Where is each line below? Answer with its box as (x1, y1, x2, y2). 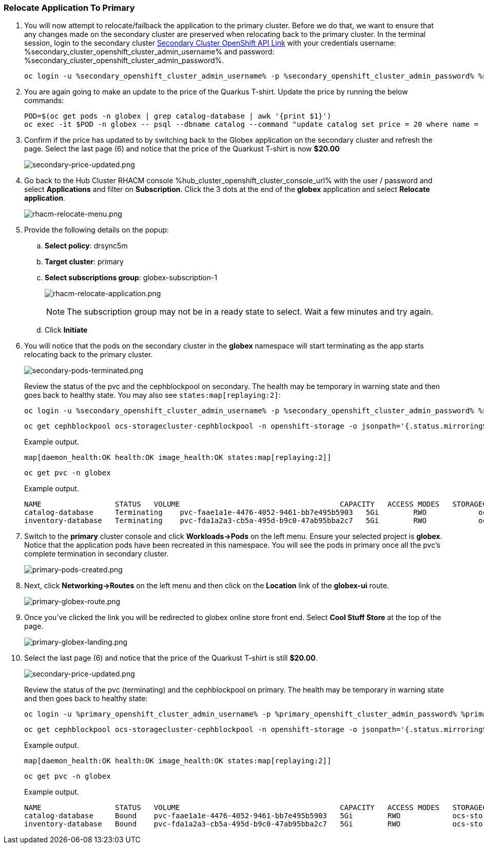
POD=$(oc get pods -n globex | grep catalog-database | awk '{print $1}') (24, 112, 332, 121)
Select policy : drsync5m (45, 241, 128, 250)
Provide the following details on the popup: (24, 225, 169, 235)
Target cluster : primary (45, 257, 124, 266)
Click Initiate (45, 325, 88, 335)
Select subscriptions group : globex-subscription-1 (45, 273, 218, 282)
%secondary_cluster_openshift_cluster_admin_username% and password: (24, 47, 275, 56)
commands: (24, 96, 64, 105)
